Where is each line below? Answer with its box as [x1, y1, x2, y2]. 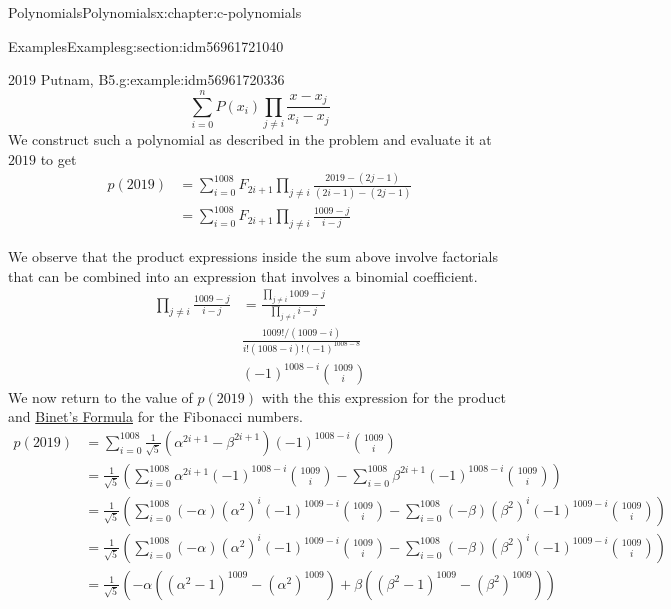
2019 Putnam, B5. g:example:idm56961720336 [8, 69, 285, 90]
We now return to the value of [8, 386, 193, 407]
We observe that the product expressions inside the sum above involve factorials [8, 246, 498, 267]
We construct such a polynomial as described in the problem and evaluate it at [8, 128, 492, 149]
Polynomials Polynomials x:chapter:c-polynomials [8, 2, 302, 22]
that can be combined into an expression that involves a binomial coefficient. [8, 265, 478, 286]
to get [40, 148, 77, 169]
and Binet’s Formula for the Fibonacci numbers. [8, 406, 303, 427]
